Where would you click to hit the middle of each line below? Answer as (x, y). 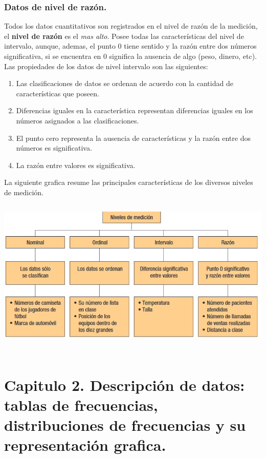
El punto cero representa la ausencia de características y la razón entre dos (133, 138)
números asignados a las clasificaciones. (77, 120)
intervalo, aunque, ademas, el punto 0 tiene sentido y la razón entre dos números (130, 46)
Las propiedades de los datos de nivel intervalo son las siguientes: (106, 66)
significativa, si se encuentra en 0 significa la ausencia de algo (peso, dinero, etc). (131, 56)
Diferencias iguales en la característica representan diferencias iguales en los (135, 110)
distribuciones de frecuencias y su (125, 425)
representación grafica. (85, 445)
